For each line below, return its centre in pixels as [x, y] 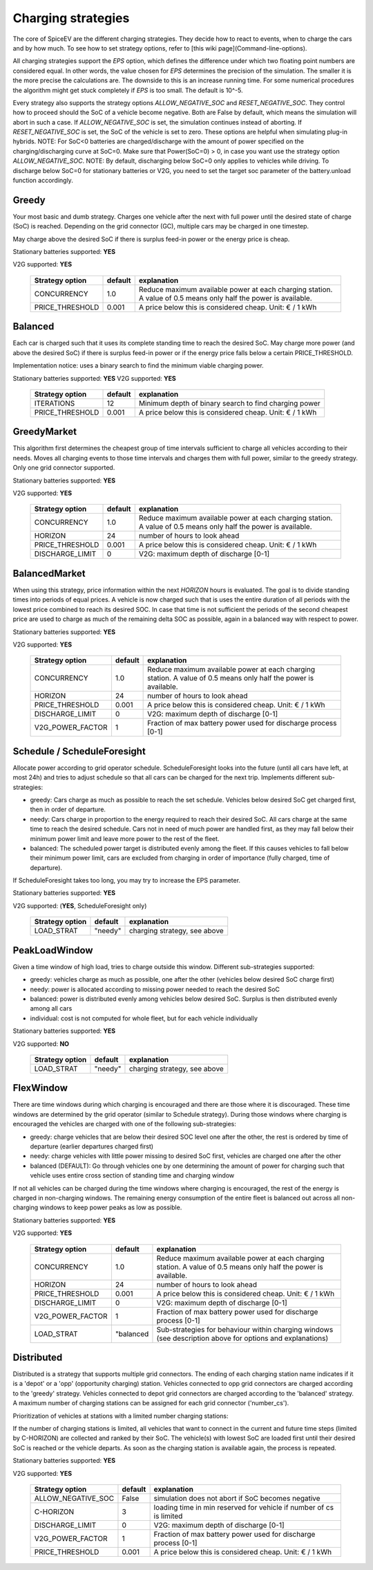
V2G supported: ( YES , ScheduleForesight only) [80, 905]
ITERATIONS [55, 403]
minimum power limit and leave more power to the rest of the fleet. [125, 838]
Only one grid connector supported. [64, 468]
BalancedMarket [49, 574]
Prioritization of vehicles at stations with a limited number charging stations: [121, 1416]
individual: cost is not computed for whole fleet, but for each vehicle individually [144, 1018]
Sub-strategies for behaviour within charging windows [245, 1329]
